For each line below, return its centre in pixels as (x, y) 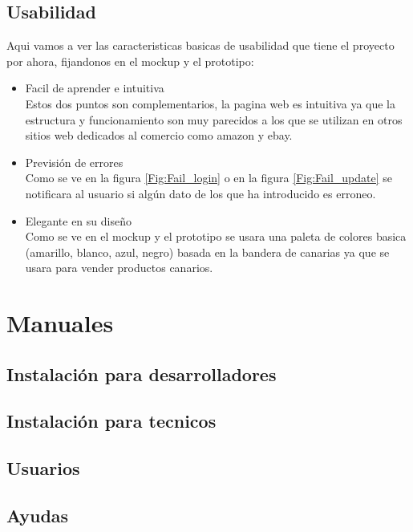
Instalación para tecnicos (111, 421)
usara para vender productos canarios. (119, 268)
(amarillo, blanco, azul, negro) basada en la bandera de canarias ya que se (207, 252)
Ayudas (38, 516)
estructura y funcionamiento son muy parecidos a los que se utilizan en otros (214, 119)
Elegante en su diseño (78, 220)
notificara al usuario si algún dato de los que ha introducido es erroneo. (200, 193)
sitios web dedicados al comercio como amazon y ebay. (159, 135)
